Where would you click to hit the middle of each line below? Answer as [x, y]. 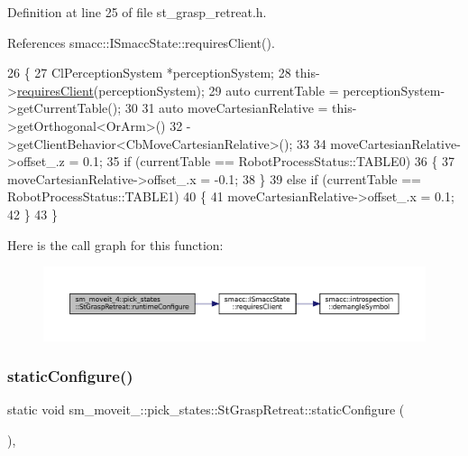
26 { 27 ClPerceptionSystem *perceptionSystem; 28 [149, 73]
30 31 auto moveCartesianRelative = [226, 108]
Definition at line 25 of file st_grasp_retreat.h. [137, 12]
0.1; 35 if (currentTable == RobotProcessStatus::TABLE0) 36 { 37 [269, 161]
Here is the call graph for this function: [115, 244]
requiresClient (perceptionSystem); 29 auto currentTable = [178, 90]
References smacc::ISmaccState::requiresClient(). [141, 42]
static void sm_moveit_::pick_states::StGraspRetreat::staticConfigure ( [206, 409]
